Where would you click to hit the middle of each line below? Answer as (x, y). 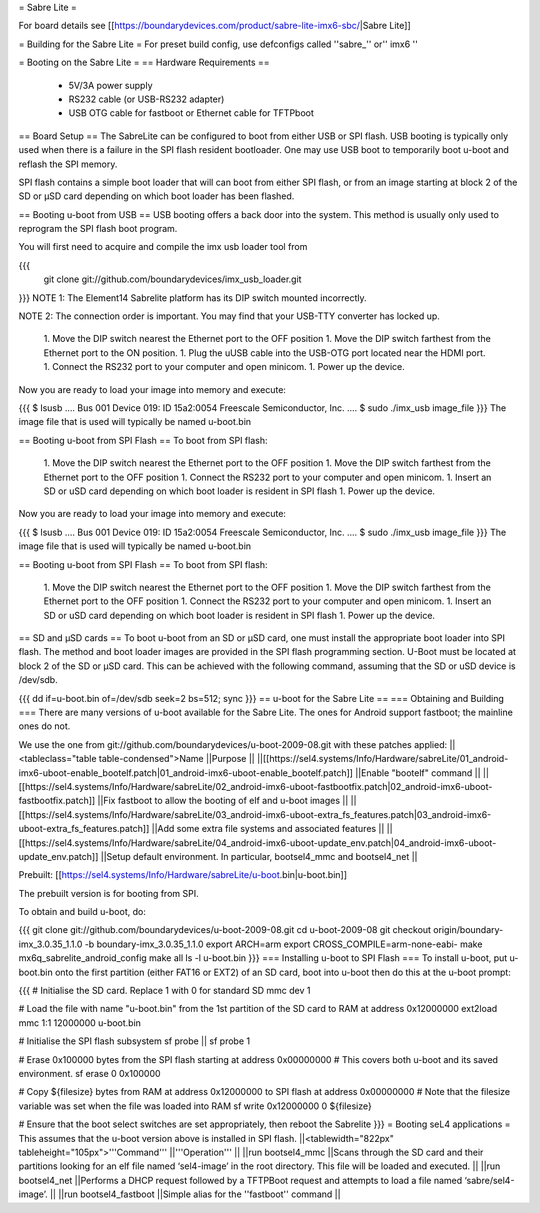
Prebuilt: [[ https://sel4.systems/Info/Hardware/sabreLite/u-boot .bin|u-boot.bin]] (183, 875)
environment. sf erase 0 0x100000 (89, 1073)
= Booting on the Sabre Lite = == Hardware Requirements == (144, 62)
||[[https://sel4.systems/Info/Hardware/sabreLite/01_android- (382, 759)
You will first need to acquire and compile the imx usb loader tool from (163, 247)
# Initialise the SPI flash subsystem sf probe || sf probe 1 (134, 1041)
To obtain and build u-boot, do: (82, 912)
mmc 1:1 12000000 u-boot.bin (80, 1022)
